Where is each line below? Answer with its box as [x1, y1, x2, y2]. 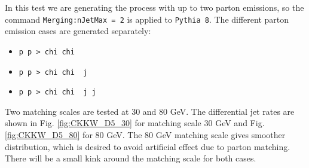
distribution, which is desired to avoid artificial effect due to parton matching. [5, 140, 290, 152]
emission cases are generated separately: [5, 25, 151, 37]
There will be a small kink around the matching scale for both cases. [5, 152, 256, 164]
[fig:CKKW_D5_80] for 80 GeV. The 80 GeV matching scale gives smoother [5, 129, 286, 140]
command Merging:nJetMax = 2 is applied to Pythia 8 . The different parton [5, 13, 289, 25]
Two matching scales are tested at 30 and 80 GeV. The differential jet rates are [5, 105, 295, 117]
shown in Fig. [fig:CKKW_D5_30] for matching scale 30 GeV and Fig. [5, 117, 265, 129]
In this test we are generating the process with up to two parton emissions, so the [5, 1, 304, 13]
